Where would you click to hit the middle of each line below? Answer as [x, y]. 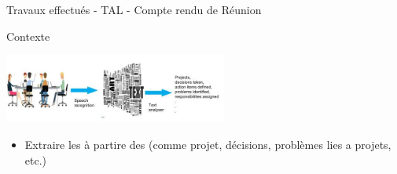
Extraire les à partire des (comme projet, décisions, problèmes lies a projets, [208, 145]
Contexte [28, 36]
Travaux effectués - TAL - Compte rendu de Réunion [134, 9]
